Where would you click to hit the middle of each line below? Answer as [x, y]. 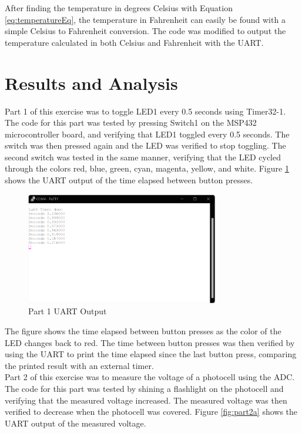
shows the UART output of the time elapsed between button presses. [129, 180]
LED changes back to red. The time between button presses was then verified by [150, 342]
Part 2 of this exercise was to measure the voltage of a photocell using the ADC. [150, 377]
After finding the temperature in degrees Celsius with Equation [119, 8]
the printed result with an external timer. [79, 365]
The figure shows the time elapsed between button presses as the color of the [143, 330]
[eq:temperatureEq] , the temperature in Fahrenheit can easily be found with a [145, 19]
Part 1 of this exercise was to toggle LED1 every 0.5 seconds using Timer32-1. [145, 111]
